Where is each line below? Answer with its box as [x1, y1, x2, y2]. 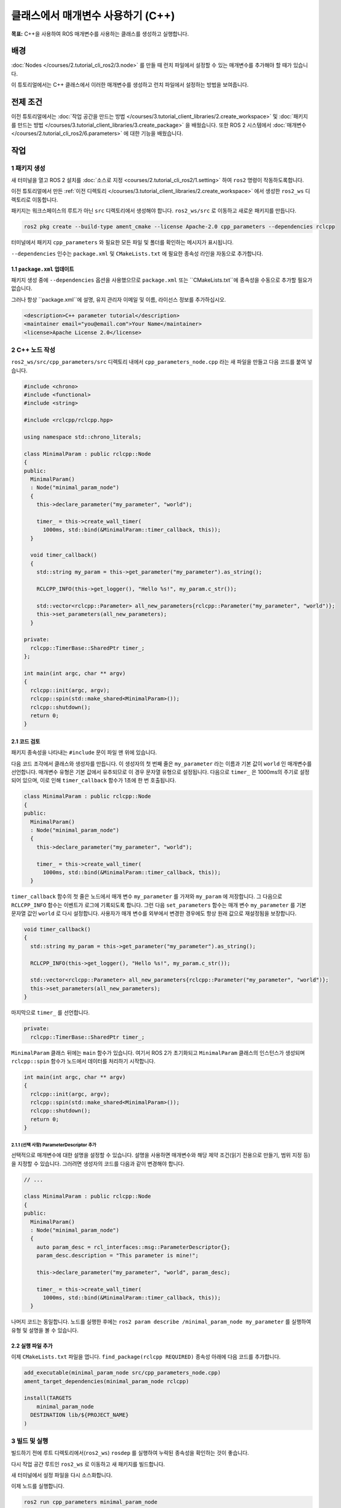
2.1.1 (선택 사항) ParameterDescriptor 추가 [11, 1142, 96, 1148]
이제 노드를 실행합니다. [11, 1483, 64, 1490]
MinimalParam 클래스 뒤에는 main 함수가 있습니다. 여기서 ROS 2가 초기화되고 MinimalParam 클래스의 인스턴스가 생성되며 [11, 1049, 305, 1056]
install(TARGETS [23, 1395, 72, 1402]
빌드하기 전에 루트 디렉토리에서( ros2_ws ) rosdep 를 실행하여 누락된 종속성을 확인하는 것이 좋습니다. [11, 1449, 249, 1457]
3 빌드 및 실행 [11, 1436, 48, 1445]
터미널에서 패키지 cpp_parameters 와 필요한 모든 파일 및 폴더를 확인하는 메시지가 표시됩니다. [11, 239, 234, 246]
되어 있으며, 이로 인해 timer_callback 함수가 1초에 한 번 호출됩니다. [11, 777, 177, 784]
